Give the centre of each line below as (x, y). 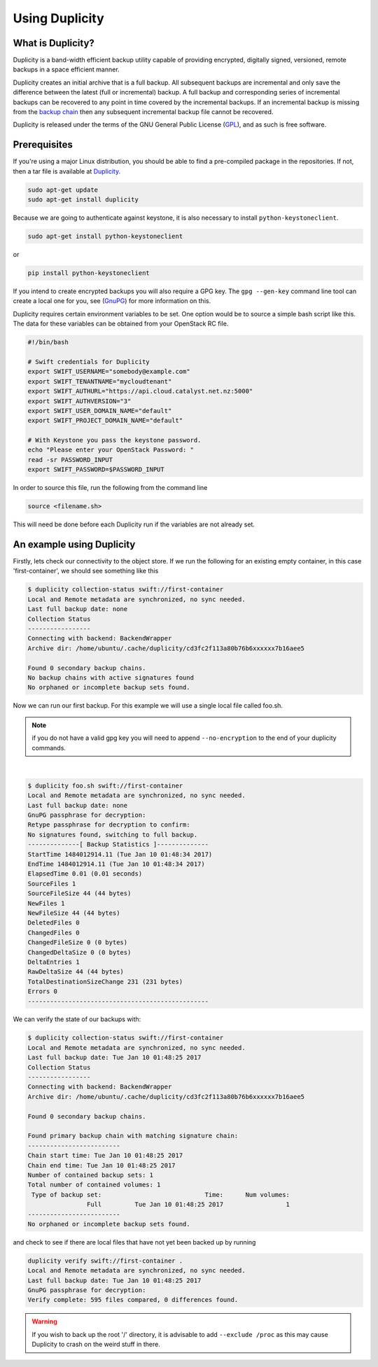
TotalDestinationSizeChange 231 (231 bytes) (105, 981)
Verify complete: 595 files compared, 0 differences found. (133, 1300)
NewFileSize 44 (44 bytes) (74, 913)
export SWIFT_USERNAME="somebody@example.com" (109, 372)
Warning (44, 1322)
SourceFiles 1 (52, 883)
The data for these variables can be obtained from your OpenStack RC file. (121, 324)
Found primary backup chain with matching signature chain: (133, 1136)
